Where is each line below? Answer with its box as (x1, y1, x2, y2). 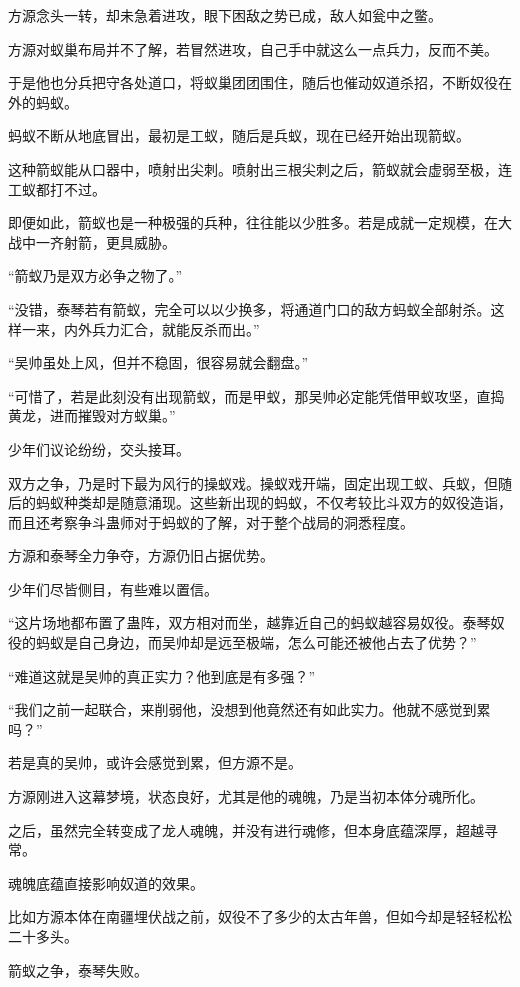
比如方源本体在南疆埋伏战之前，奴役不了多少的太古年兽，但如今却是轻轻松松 (8, 906, 512, 927)
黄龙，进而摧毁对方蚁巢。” (8, 405, 176, 426)
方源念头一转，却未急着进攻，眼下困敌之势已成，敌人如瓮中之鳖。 (8, 5, 442, 25)
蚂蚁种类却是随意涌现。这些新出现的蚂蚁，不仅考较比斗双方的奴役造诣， (35, 492, 512, 513)
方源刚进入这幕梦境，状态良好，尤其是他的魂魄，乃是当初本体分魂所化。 (8, 786, 484, 807)
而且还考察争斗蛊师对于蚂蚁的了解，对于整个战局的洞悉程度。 (8, 511, 414, 532)
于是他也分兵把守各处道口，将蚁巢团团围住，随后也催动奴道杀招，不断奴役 (8, 72, 498, 93)
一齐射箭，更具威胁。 (35, 231, 176, 252)
